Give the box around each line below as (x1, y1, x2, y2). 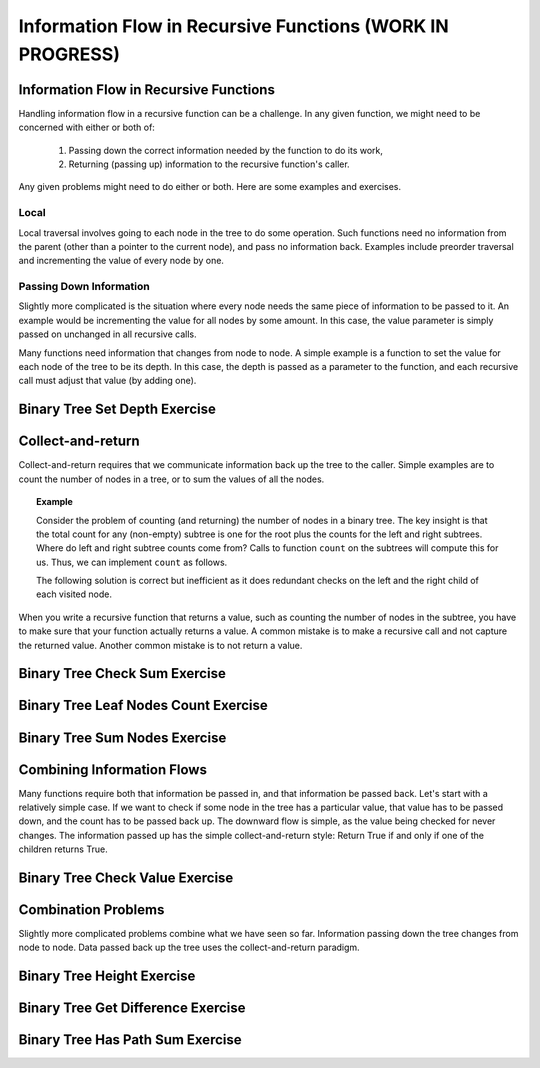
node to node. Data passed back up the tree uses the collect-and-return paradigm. (18, 941, 360, 954)
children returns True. (18, 843, 109, 855)
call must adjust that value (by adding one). (18, 375, 197, 387)
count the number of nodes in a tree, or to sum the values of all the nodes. (18, 473, 325, 485)
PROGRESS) (18, 43, 120, 65)
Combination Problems (18, 901, 165, 918)
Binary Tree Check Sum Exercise (18, 665, 227, 682)
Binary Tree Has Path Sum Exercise (18, 1031, 242, 1049)
